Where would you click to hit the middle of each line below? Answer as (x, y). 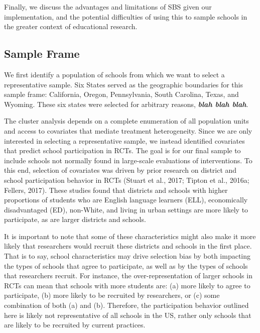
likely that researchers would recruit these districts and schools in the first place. (128, 246)
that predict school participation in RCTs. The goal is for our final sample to (122, 150)
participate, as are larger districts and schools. (75, 219)
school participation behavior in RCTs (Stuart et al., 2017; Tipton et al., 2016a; (127, 180)
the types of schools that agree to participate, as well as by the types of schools (126, 265)
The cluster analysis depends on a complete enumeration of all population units (126, 121)
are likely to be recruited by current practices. (75, 325)
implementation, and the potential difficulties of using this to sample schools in (126, 16)
